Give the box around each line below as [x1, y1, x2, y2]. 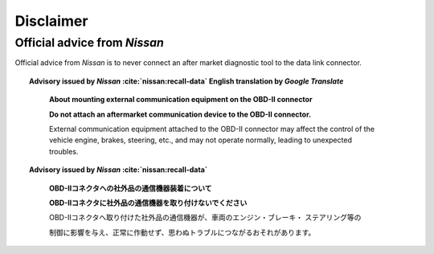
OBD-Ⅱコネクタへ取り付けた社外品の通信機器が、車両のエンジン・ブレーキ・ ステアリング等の [49, 213, 362, 223]
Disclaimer [14, 12, 88, 30]
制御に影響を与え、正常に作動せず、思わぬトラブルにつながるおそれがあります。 [49, 227, 316, 237]
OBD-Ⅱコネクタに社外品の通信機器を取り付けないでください [49, 198, 248, 207]
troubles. [49, 146, 79, 156]
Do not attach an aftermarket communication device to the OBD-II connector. [49, 109, 312, 119]
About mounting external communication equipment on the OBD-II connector [49, 95, 313, 104]
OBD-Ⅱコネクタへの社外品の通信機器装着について [49, 183, 212, 193]
